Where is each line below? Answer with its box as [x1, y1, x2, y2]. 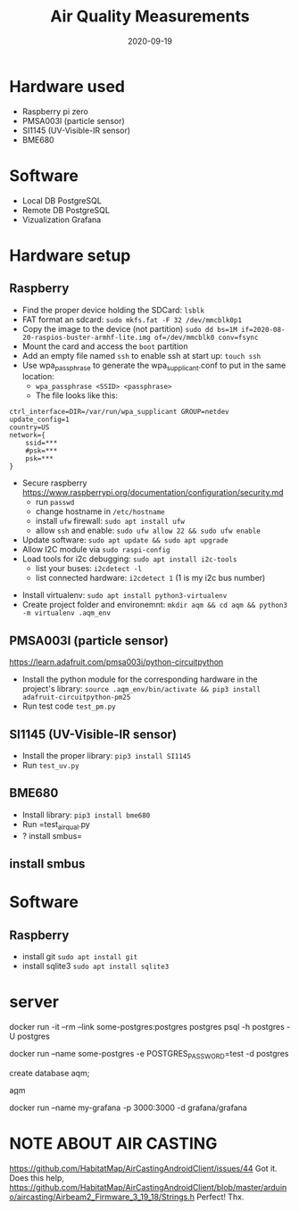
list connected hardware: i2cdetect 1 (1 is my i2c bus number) [35, 573, 266, 584]
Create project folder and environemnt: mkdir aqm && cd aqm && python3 [21, 600, 288, 610]
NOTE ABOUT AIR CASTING [9, 1133, 218, 1153]
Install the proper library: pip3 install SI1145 [21, 751, 192, 761]
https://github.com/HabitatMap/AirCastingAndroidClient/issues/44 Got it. [9, 1163, 278, 1174]
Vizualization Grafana [21, 214, 102, 225]
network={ [9, 431, 46, 440]
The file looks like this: [35, 390, 119, 401]
